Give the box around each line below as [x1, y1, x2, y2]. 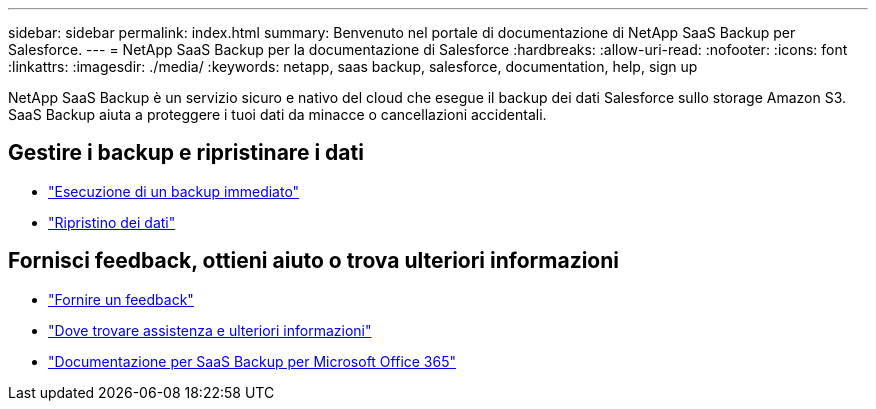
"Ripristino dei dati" [48, 213, 176, 231]
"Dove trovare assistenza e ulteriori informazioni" [48, 321, 372, 339]
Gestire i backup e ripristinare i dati [8, 140, 364, 166]
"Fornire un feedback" [48, 290, 194, 308]
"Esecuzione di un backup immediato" [48, 182, 300, 200]
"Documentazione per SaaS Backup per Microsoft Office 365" [48, 352, 457, 370]
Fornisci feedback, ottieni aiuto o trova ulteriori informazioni [8, 248, 619, 274]
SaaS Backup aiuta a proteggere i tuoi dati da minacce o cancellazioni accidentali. [8, 106, 547, 123]
